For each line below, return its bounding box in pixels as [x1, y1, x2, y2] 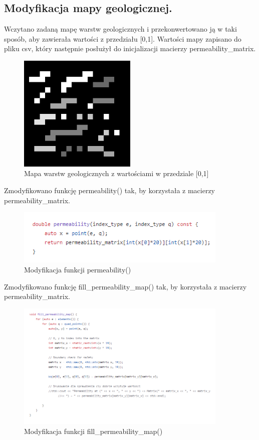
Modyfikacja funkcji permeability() [24, 264, 131, 275]
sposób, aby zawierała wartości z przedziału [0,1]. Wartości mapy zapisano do [4, 33, 241, 44]
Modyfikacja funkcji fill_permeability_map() [24, 425, 163, 436]
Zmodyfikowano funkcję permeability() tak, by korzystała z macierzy [4, 185, 215, 196]
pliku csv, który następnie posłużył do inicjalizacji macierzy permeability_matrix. [4, 43, 256, 54]
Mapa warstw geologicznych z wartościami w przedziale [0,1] [24, 168, 209, 179]
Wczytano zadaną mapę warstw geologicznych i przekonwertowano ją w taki [4, 24, 237, 34]
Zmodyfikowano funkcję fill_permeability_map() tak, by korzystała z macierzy [4, 281, 247, 291]
